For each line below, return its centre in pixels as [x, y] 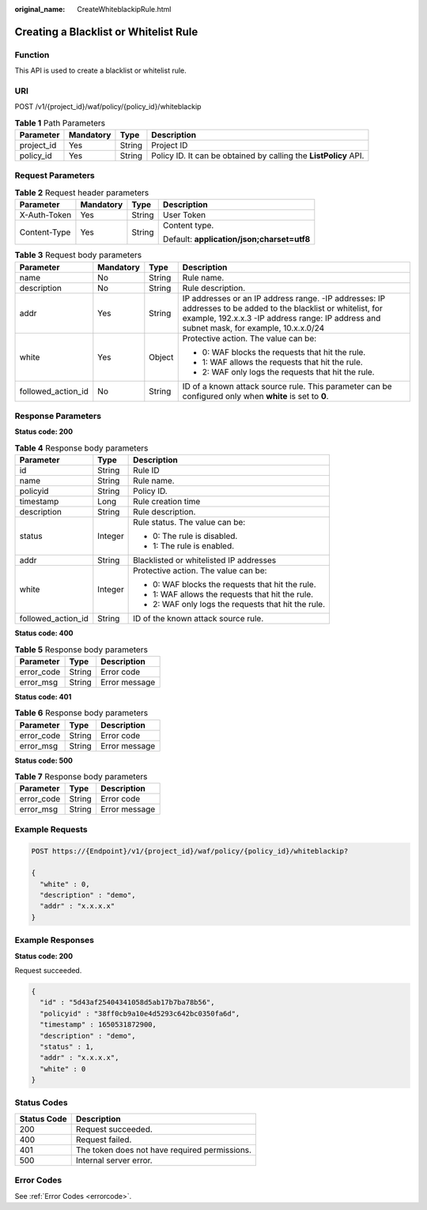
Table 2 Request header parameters [82, 192]
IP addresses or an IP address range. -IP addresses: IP [284, 298]
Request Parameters [55, 175]
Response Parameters [58, 416]
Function [32, 55]
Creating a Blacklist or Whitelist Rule [106, 32]
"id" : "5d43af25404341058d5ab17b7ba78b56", [127, 1003]
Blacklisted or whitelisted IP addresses [205, 560]
